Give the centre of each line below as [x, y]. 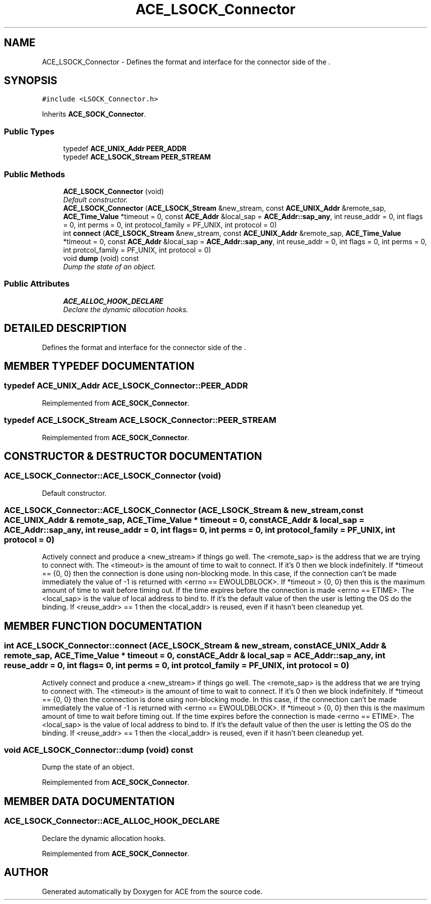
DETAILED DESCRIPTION [65, 328]
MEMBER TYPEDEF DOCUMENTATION [99, 366]
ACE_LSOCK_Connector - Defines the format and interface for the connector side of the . [186, 62]
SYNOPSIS [31, 81]
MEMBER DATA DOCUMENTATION [89, 801]
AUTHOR [26, 872]
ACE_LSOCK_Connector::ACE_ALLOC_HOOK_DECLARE [112, 821]
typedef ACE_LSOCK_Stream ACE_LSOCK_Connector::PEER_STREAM [140, 420]
